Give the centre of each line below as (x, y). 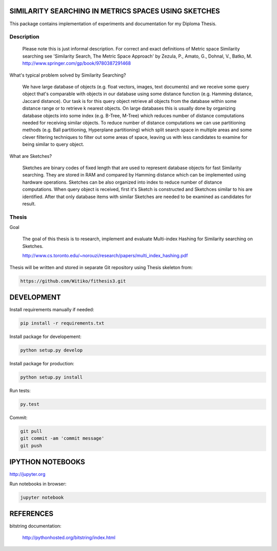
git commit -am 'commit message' (62, 438)
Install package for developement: (45, 336)
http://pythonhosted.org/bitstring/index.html (69, 538)
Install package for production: (42, 364)
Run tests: (20, 390)
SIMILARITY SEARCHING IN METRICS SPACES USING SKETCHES (115, 11)
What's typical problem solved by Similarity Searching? (68, 75)
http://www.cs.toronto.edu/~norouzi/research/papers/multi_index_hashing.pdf (105, 256)
